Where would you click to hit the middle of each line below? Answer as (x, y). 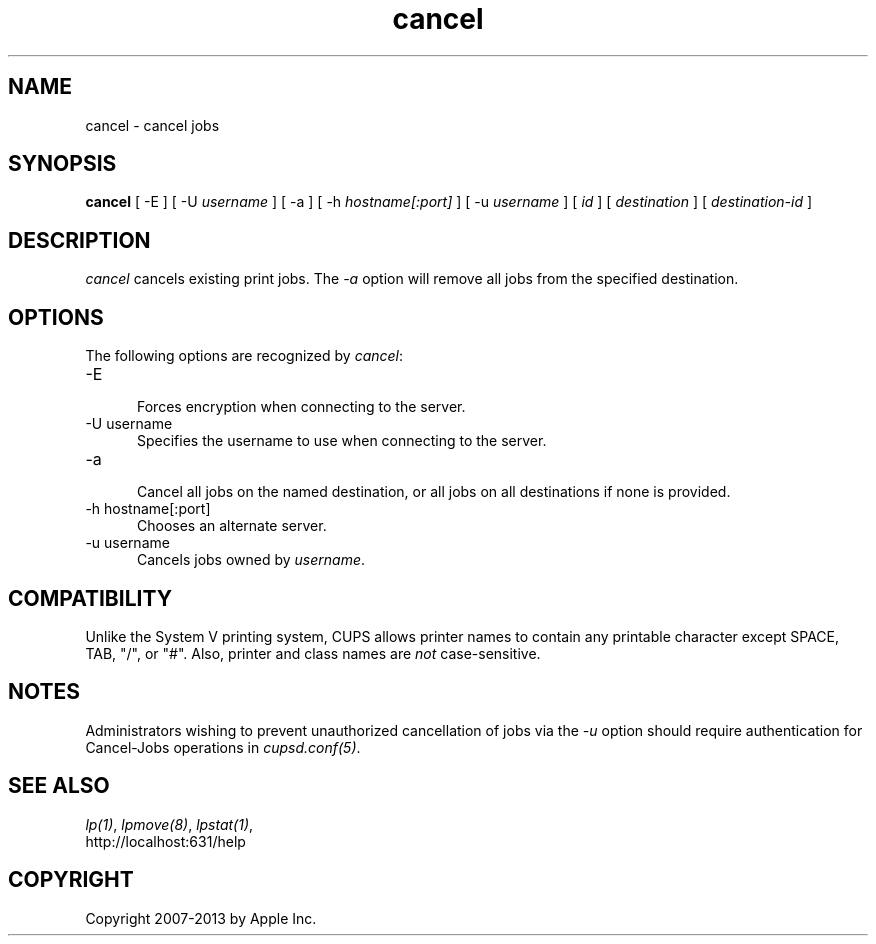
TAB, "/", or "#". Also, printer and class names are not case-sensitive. (313, 653)
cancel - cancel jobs (152, 125)
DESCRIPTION (79, 240)
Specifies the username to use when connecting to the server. (342, 441)
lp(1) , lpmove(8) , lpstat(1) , (169, 824)
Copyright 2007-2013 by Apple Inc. (201, 918)
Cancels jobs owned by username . (251, 560)
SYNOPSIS (62, 164)
